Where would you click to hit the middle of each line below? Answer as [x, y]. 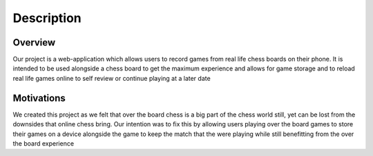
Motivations [39, 98]
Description [47, 18]
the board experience [44, 143]
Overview [34, 42]
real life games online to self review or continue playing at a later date [112, 78]
